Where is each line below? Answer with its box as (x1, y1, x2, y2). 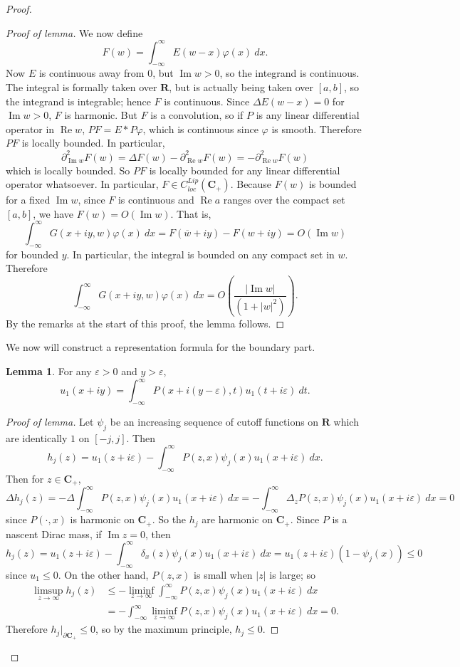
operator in (6, 121, 55, 136)
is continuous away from (38, 65, 145, 80)
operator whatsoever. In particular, (6, 177, 159, 191)
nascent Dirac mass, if (6, 526, 102, 541)
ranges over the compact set (223, 192, 345, 207)
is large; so (269, 567, 316, 582)
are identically (6, 430, 68, 445)
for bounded (6, 246, 58, 261)
